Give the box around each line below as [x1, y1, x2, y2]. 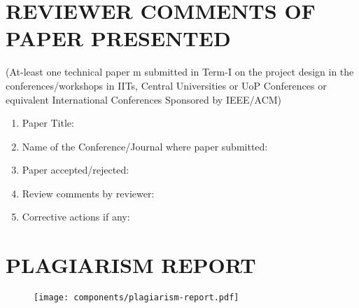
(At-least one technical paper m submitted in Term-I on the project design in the [6, 64, 354, 79]
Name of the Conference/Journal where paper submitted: [22, 139, 268, 153]
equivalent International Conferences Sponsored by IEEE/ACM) [6, 92, 282, 106]
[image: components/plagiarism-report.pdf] [34, 293, 239, 303]
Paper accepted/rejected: [22, 162, 129, 177]
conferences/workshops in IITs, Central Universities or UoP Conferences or [6, 78, 327, 92]
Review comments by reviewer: [22, 185, 155, 200]
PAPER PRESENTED [6, 24, 231, 52]
